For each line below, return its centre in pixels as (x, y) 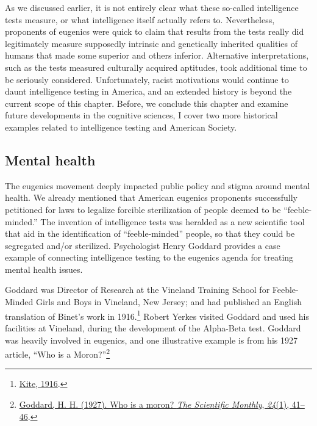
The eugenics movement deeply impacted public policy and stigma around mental (158, 185)
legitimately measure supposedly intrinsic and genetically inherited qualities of (151, 43)
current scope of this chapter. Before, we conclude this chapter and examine (147, 103)
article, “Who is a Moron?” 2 (58, 353)
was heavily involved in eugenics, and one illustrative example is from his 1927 (151, 340)
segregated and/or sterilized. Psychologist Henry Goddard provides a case (143, 245)
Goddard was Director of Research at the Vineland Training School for (137, 290)
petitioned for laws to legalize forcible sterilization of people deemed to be (143, 209)
